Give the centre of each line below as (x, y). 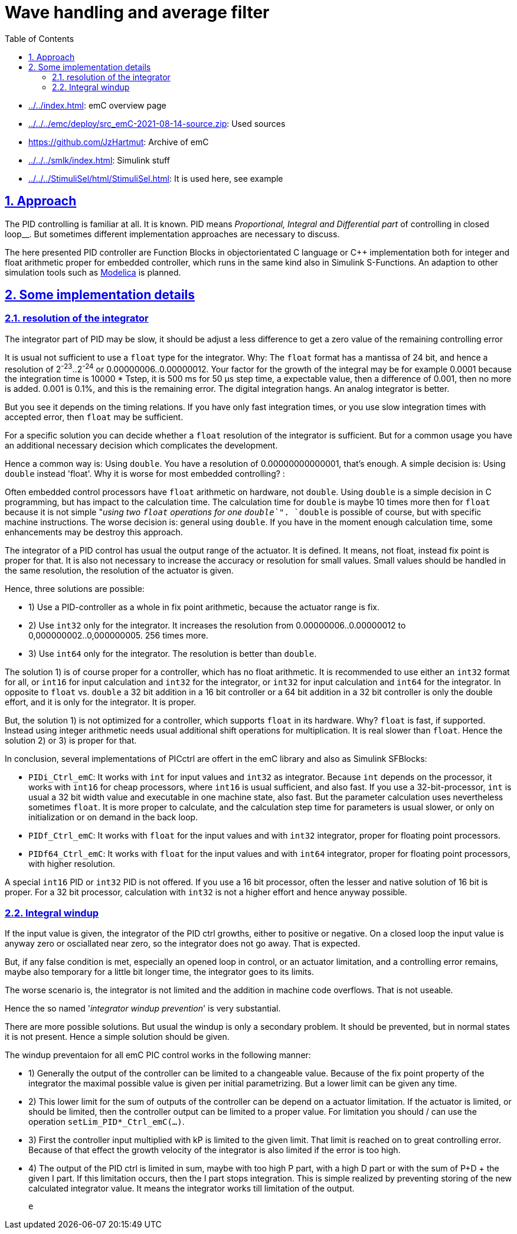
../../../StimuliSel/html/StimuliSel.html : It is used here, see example (156, 178)
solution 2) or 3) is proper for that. (71, 741)
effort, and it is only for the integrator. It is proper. (101, 702)
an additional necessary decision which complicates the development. (141, 446)
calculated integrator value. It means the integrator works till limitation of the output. (192, 1189)
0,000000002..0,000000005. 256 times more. (118, 636)
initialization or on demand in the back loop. (113, 817)
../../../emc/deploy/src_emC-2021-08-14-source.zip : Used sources (157, 123)
